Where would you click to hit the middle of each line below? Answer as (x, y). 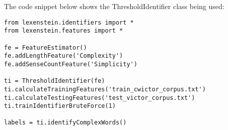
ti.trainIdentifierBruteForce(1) (60, 106)
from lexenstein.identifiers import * (69, 22)
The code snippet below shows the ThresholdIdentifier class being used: (114, 6)
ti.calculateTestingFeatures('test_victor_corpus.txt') (100, 98)
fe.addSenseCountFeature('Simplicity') (71, 64)
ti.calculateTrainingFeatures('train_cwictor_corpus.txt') (105, 89)
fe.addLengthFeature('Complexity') (64, 56)
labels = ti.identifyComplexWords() (65, 123)
